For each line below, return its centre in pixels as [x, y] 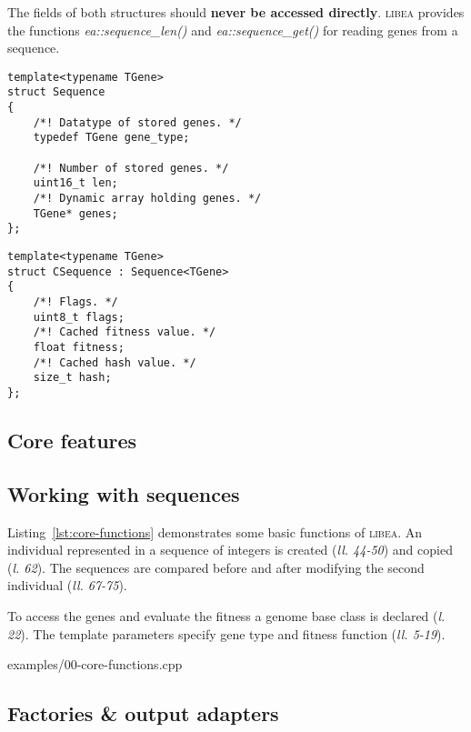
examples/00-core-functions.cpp [95, 664]
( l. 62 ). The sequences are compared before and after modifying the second [216, 567]
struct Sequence [56, 92]
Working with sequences [124, 493]
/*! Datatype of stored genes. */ [137, 122]
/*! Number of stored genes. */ [131, 168]
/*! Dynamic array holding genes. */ [147, 199]
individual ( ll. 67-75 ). [67, 585]
